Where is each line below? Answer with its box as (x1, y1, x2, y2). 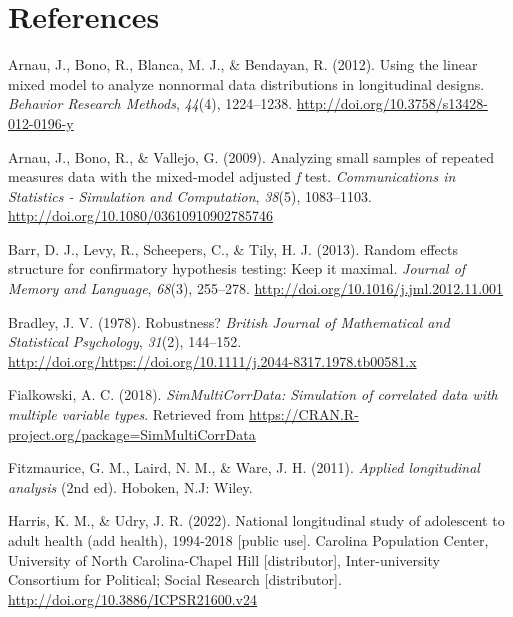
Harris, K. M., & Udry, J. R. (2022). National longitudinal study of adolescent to (8, 510, 505, 531)
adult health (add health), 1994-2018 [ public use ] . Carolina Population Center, (8, 530, 489, 550)
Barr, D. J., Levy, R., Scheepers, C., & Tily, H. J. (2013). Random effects (8, 238, 459, 259)
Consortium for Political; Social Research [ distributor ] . (8, 569, 342, 590)
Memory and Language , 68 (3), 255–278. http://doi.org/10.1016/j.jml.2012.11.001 (8, 278, 504, 299)
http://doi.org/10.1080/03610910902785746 (8, 205, 273, 226)
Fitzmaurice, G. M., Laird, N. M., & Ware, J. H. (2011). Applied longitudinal (8, 457, 480, 478)
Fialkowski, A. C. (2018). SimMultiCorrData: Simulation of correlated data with (8, 384, 498, 405)
